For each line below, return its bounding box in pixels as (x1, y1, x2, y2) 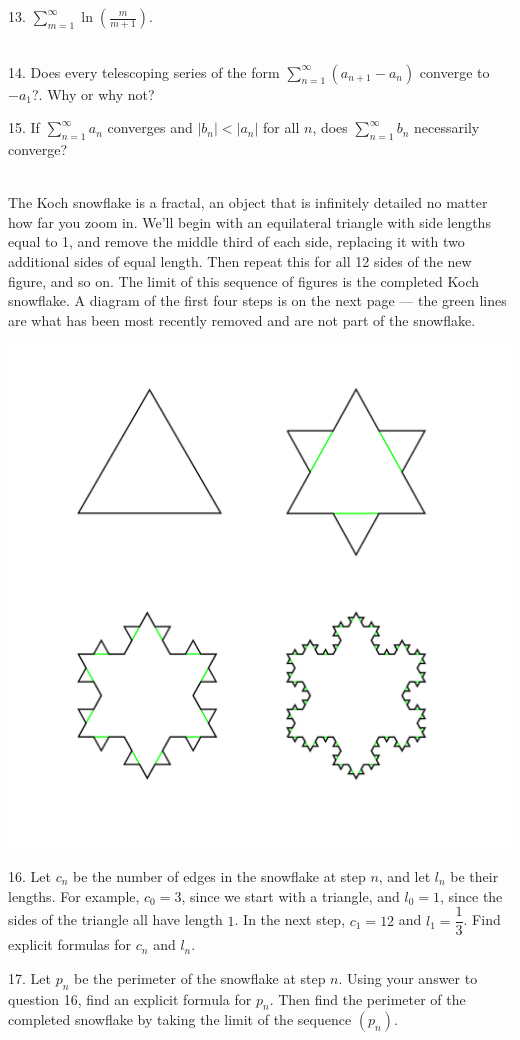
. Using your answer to (338, 967, 478, 988)
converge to (419, 61, 490, 82)
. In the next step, (234, 909, 346, 930)
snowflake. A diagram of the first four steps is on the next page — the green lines (8, 290, 507, 311)
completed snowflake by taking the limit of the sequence (8, 1009, 352, 1030)
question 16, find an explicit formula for (8, 988, 252, 1009)
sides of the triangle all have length (8, 909, 223, 930)
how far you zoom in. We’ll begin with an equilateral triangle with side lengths (8, 211, 491, 232)
